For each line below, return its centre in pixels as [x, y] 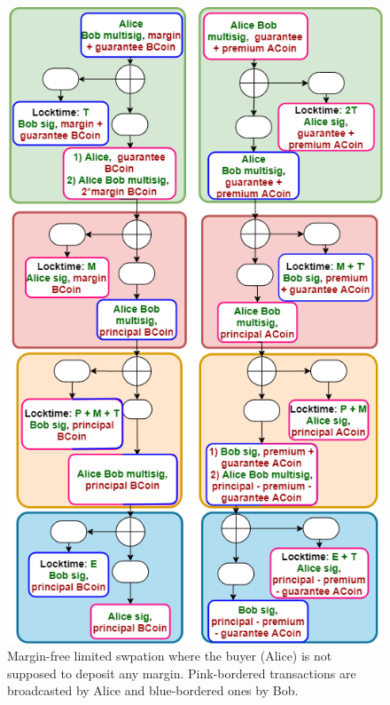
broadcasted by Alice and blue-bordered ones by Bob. [153, 690]
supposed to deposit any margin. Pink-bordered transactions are [182, 673]
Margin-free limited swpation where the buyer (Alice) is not [170, 656]
